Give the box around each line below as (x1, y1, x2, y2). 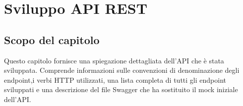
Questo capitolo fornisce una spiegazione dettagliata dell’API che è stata (4, 55, 224, 65)
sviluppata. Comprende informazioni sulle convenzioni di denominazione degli (4, 65, 240, 75)
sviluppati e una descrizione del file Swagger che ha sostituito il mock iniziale (4, 84, 238, 95)
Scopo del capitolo (4, 32, 100, 47)
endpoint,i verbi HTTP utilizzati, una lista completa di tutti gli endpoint (4, 74, 226, 85)
